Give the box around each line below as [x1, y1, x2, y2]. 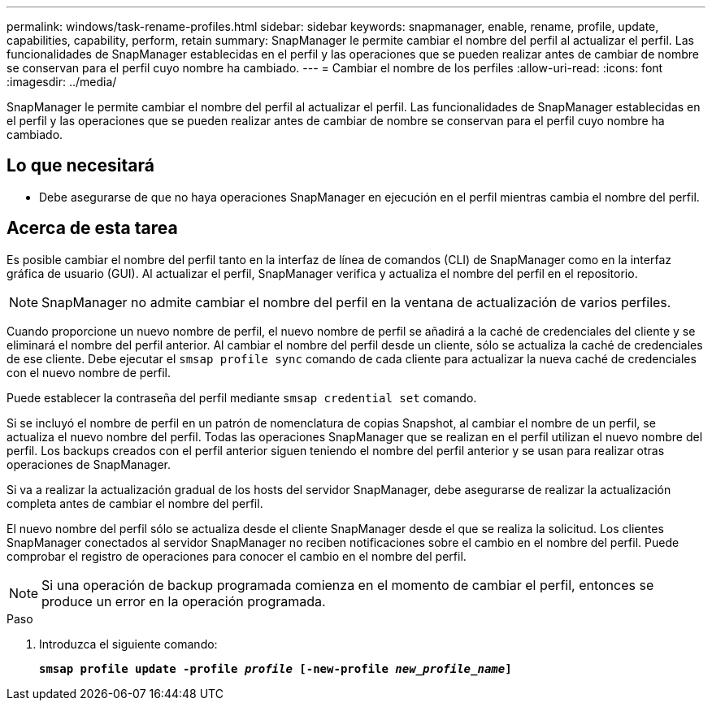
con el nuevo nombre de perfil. [7, 365, 171, 380]
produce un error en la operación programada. [41, 592, 326, 609]
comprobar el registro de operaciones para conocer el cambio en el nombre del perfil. [7, 549, 467, 563]
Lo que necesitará [7, 155, 154, 176]
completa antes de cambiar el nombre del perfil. [7, 496, 263, 510]
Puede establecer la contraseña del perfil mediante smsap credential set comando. [7, 390, 477, 405]
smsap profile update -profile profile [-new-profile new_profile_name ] [39, 661, 512, 675]
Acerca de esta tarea [7, 218, 178, 239]
